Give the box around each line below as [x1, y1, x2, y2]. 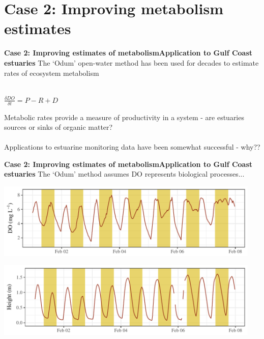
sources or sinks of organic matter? [4, 122, 113, 132]
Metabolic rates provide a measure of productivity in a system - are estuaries [4, 111, 244, 122]
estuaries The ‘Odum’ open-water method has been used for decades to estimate [4, 57, 259, 68]
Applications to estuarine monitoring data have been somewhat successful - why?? [4, 142, 260, 152]
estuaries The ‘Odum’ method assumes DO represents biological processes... [4, 168, 245, 179]
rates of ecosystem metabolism [4, 67, 99, 78]
